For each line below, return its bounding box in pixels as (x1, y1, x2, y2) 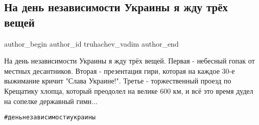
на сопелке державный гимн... (4, 95, 98, 106)
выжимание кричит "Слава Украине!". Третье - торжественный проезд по (4, 75, 231, 86)
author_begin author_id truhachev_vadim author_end (4, 38, 179, 49)
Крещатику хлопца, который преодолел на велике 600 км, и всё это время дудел (4, 85, 253, 96)
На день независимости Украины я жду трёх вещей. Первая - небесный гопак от (4, 55, 255, 66)
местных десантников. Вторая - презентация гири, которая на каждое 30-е (4, 65, 235, 76)
